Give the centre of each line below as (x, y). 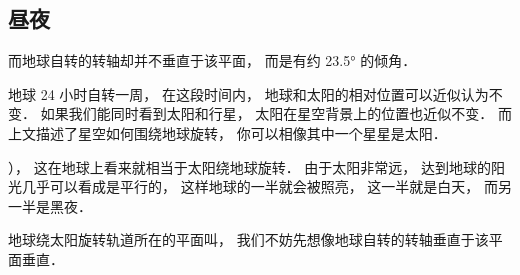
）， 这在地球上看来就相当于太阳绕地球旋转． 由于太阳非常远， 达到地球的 (249, 166)
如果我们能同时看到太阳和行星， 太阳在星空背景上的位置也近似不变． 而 (276, 113)
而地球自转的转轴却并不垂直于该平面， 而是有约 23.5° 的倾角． (212, 60)
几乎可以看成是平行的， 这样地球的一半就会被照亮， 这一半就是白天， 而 (259, 186)
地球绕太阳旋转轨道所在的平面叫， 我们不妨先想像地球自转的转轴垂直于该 (248, 239)
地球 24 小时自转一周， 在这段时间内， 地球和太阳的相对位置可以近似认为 (248, 93)
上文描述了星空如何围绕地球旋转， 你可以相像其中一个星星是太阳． (227, 132)
